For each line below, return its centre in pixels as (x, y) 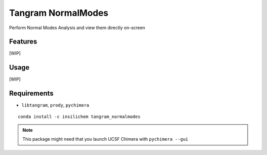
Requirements (31, 94)
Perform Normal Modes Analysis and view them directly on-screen (77, 28)
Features (23, 42)
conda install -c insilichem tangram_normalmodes (79, 116)
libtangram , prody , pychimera (55, 105)
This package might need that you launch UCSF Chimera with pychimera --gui (105, 139)
